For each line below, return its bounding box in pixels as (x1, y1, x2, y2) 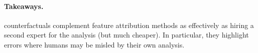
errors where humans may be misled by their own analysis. (4, 39, 185, 49)
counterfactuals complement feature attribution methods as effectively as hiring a (4, 19, 254, 30)
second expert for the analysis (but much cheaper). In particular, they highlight (4, 29, 249, 40)
